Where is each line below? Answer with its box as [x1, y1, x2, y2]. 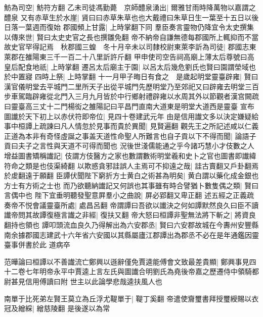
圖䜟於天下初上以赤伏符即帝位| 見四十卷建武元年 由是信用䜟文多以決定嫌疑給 [4, 111, 259, 121]
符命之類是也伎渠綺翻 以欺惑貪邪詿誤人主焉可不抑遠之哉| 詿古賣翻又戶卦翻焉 [4, 160, 259, 171]
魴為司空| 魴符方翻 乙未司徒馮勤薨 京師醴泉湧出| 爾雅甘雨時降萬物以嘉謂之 [4, 2, 256, 12]
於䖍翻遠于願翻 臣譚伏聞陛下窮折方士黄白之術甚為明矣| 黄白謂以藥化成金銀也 [4, 170, 259, 181]
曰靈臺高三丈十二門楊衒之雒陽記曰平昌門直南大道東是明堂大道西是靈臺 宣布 [4, 100, 254, 111]
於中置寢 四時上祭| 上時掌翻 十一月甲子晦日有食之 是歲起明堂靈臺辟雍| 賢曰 [4, 71, 258, 82]
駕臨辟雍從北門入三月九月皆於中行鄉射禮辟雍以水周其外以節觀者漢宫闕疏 [18, 91, 259, 101]
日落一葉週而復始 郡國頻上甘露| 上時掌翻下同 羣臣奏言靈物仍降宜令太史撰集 [4, 22, 254, 32]
